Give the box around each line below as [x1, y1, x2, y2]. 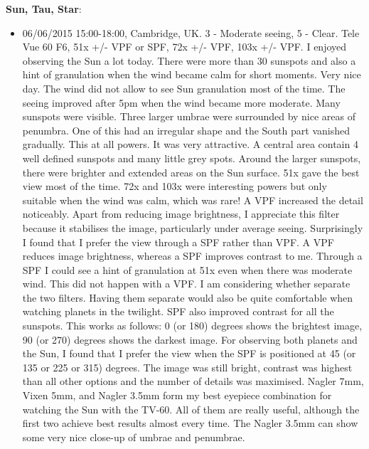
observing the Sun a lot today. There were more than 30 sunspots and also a [22, 53, 356, 68]
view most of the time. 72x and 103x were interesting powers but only [22, 179, 327, 194]
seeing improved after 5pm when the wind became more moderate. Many [22, 95, 341, 110]
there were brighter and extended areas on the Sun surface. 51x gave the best [22, 164, 360, 179]
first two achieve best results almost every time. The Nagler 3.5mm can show [22, 416, 358, 430]
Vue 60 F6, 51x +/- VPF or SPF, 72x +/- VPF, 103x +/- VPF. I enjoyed [22, 39, 347, 54]
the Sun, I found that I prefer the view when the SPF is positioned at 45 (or [22, 346, 356, 361]
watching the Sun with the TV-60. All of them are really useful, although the [22, 401, 360, 416]
